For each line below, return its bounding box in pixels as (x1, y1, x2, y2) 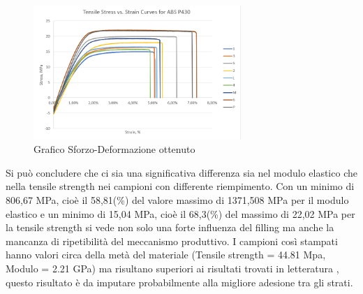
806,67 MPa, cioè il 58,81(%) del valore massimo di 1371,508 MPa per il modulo (6, 193, 349, 207)
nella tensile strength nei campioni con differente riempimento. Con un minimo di (6, 179, 355, 193)
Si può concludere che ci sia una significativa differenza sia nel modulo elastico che (6, 165, 357, 179)
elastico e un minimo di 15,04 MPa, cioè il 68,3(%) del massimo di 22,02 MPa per (6, 206, 355, 221)
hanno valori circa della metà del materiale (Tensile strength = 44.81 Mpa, (6, 247, 326, 262)
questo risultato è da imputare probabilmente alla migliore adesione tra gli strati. (6, 274, 353, 289)
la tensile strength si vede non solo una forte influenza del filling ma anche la (6, 220, 334, 235)
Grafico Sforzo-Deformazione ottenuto (34, 142, 195, 156)
